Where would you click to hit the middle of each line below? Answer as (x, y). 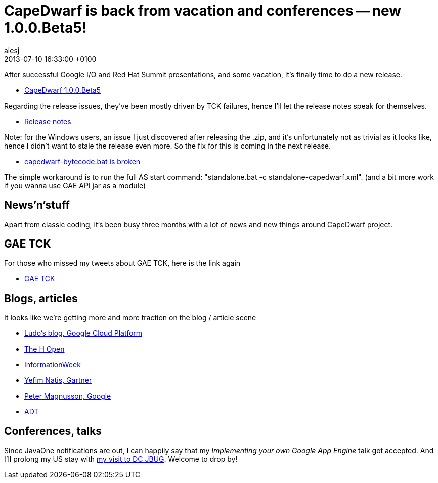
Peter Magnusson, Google (68, 396)
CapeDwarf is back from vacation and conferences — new (203, 11)
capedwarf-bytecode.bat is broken (82, 161)
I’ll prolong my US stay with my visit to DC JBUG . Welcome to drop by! (121, 459)
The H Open (45, 349)
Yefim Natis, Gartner (58, 380)
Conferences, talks (53, 431)
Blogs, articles (41, 298)
